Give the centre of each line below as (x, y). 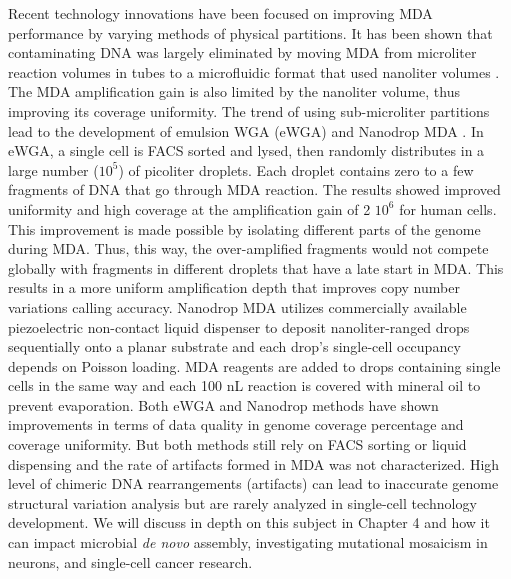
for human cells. (448, 208)
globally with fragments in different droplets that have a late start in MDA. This (256, 267)
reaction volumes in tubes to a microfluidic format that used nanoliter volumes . (254, 71)
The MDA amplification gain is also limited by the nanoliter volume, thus (234, 91)
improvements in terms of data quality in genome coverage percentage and (236, 424)
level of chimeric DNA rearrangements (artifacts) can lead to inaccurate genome (253, 483)
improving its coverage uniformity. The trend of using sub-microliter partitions (249, 110)
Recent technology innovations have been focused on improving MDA (220, 13)
